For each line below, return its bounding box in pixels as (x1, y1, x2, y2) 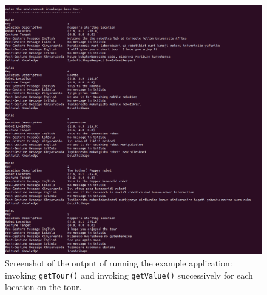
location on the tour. (5, 280, 82, 293)
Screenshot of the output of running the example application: (5, 256, 232, 269)
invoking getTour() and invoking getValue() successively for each (5, 268, 253, 281)
